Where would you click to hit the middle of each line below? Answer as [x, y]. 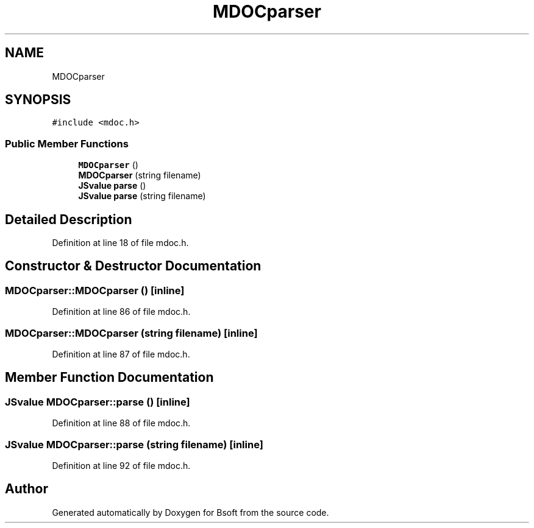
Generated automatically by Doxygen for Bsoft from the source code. [190, 512]
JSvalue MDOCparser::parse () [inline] [98, 402]
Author [27, 489]
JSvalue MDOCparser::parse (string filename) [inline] [134, 444]
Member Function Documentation [109, 378]
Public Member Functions [67, 143]
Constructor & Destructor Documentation [133, 266]
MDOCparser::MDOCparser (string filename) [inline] [131, 333]
